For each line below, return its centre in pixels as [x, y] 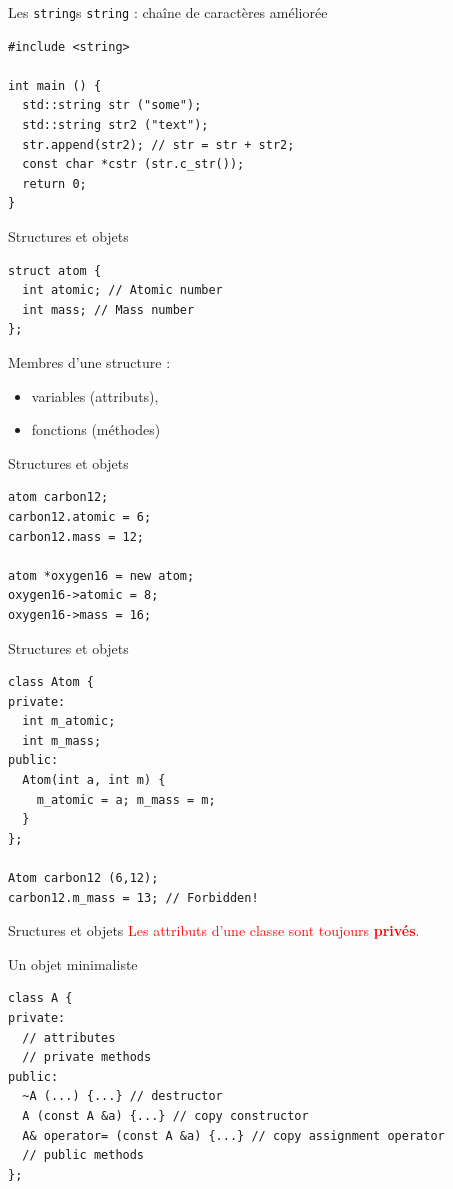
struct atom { [55, 270]
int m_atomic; [69, 721]
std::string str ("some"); [112, 105]
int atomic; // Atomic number [122, 290]
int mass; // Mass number [108, 309]
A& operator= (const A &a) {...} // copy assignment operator [233, 1135]
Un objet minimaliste [73, 963]
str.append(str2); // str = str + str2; [158, 144]
